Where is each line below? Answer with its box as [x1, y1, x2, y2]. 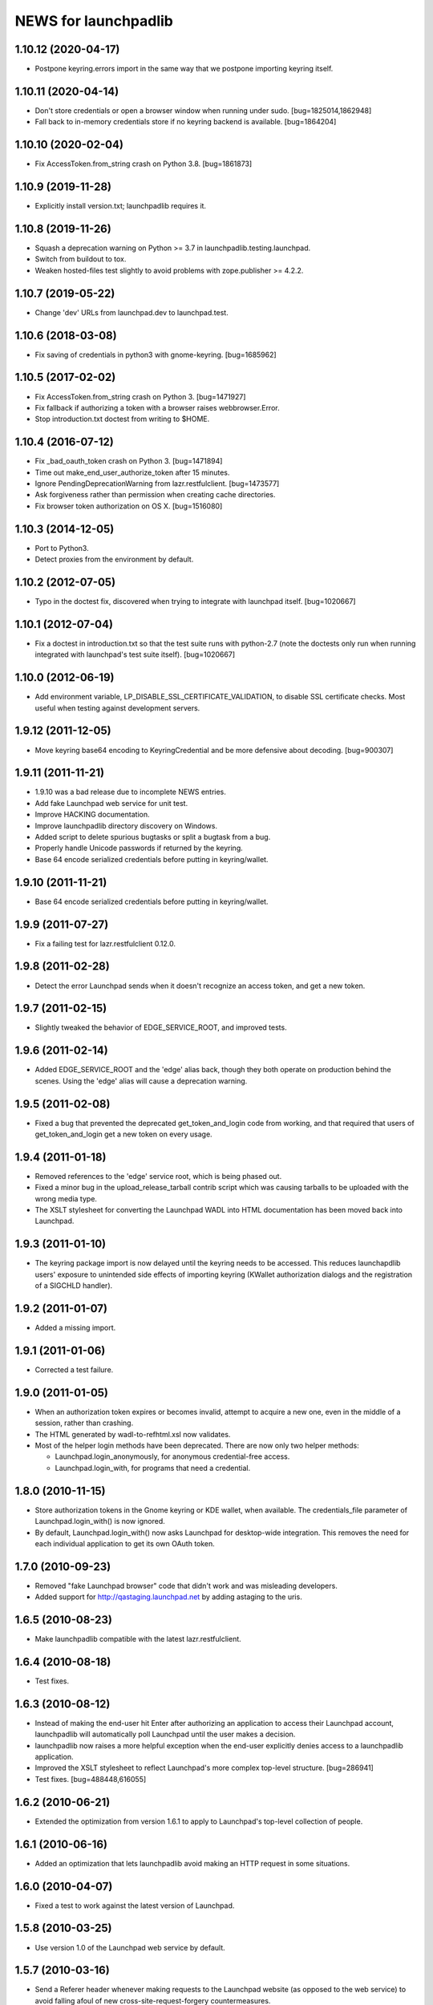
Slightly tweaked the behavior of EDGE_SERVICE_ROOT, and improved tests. [34, 1023, 288, 1032]
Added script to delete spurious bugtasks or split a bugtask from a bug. [34, 832, 271, 841]
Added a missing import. [34, 1323, 116, 1333]
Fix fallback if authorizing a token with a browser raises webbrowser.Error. [34, 403, 280, 412]
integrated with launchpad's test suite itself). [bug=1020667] [34, 650, 236, 659]
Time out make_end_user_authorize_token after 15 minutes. [34, 468, 230, 477]
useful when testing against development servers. [34, 703, 200, 713]
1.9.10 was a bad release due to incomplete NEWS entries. [34, 787, 226, 797]
